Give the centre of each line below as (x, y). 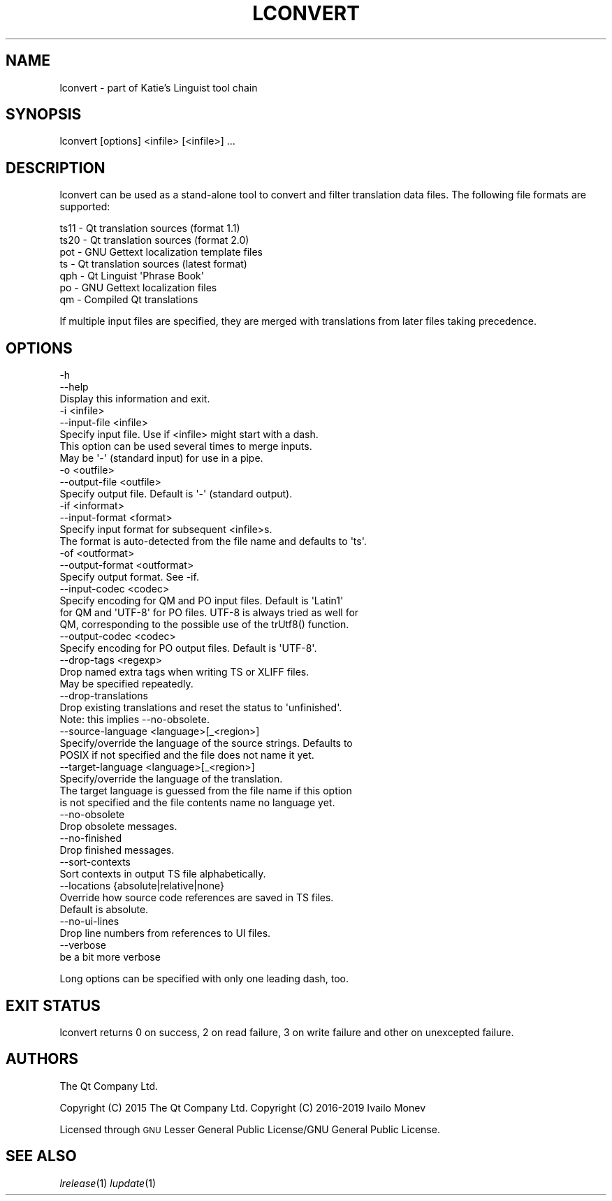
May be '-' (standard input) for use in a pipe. (161, 458)
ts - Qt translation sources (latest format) (153, 264)
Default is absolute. (104, 910)
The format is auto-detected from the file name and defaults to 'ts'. (213, 541)
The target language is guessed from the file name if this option (206, 791)
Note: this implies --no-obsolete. (134, 720)
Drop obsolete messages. (118, 827)
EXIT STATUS (53, 1005)
